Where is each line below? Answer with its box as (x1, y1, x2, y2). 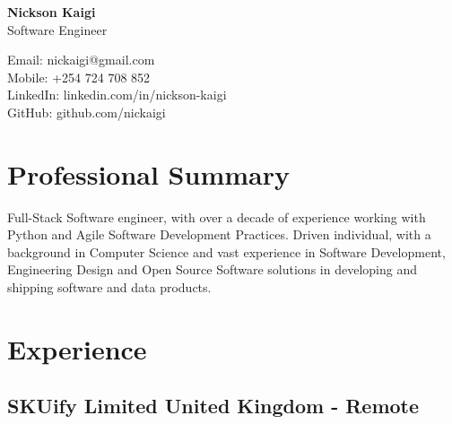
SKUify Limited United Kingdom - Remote (7, 392, 420, 420)
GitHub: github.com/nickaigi (7, 102, 166, 121)
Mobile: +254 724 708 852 (7, 67, 151, 86)
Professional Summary (7, 155, 290, 192)
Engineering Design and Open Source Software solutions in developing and (7, 260, 417, 279)
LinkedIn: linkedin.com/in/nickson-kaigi (7, 85, 227, 104)
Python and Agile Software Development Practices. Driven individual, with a (7, 225, 431, 244)
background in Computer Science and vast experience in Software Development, (7, 242, 446, 261)
